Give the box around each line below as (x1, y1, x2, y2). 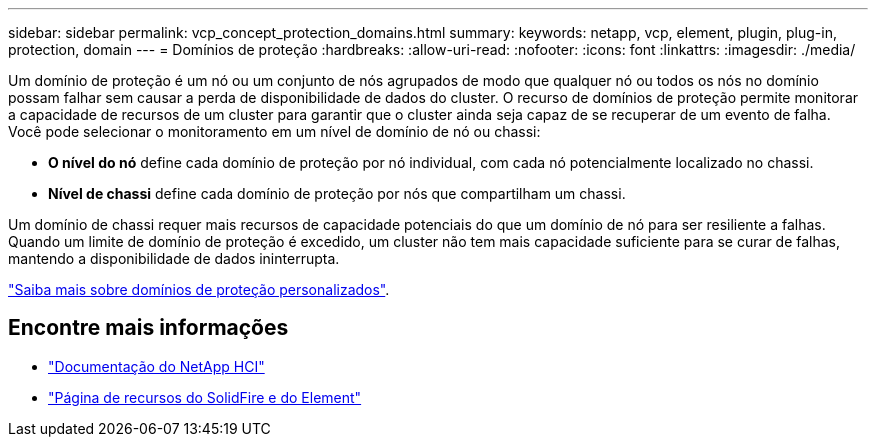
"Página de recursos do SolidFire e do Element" (48, 388, 362, 406)
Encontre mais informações (8, 315, 289, 341)
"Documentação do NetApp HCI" (48, 357, 265, 375)
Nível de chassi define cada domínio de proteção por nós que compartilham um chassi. (48, 185, 626, 202)
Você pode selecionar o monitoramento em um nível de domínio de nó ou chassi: (8, 123, 541, 140)
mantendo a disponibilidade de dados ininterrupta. (8, 250, 340, 267)
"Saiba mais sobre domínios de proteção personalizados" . (8, 281, 390, 298)
